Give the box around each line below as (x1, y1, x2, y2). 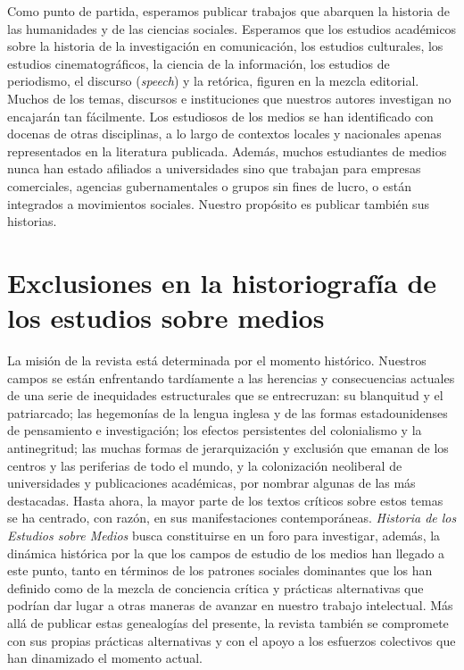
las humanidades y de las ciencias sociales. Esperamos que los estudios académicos (7, 19, 457, 38)
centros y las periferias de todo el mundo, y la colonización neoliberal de (7, 456, 402, 474)
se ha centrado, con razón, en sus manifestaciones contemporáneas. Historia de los (7, 508, 457, 527)
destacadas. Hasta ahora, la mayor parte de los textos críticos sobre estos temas (7, 490, 443, 509)
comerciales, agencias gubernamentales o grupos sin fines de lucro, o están (7, 176, 411, 195)
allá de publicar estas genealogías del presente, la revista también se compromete (7, 613, 449, 632)
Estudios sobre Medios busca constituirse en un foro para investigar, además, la (7, 525, 441, 544)
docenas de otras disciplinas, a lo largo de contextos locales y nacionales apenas (7, 124, 442, 143)
